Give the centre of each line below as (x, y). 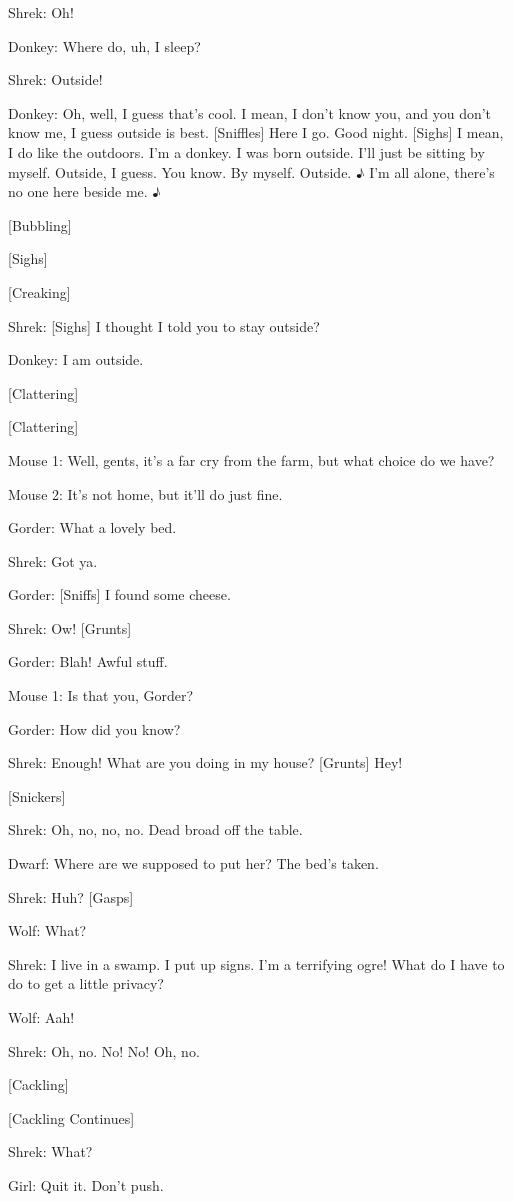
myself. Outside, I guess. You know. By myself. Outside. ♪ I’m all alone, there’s (251, 171)
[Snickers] (37, 795)
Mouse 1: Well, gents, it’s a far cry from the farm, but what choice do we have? (251, 459)
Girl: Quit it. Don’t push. (86, 1184)
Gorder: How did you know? (94, 728)
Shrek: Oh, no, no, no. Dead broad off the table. (155, 829)
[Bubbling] (40, 224)
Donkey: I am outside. (76, 359)
